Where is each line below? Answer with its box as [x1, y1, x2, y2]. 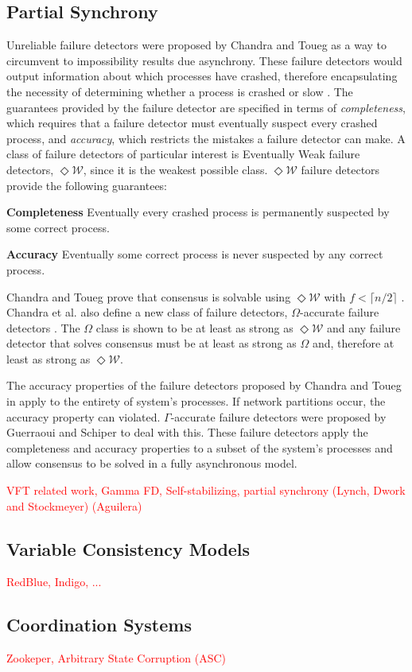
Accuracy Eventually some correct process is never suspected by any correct [6, 246, 383, 262]
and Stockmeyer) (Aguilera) [6, 497, 142, 514]
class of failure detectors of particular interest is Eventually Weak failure [6, 146, 360, 162]
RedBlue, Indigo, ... [6, 573, 102, 590]
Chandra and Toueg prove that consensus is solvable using [6, 288, 291, 305]
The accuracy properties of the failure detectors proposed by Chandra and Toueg [6, 377, 402, 394]
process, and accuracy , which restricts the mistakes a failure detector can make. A [6, 130, 406, 146]
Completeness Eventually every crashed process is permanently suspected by [6, 204, 390, 220]
